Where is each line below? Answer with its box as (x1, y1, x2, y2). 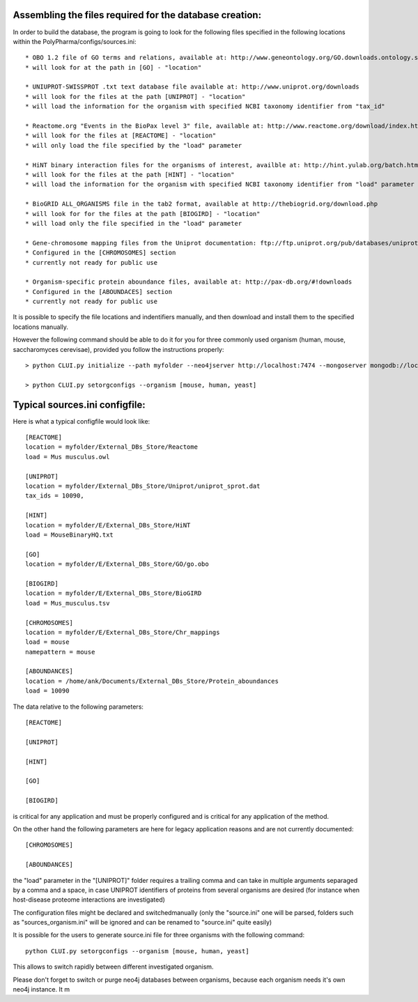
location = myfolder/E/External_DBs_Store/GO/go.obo (25, 560, 209, 568)
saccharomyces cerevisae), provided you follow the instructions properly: (13, 345, 224, 353)
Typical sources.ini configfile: (13, 399, 146, 410)
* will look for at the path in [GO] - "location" (25, 63, 202, 71)
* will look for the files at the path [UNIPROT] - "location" (25, 93, 246, 100)
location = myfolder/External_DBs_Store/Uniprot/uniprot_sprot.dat (25, 482, 261, 491)
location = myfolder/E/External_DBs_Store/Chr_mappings (25, 628, 220, 636)
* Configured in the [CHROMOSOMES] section (25, 249, 176, 257)
